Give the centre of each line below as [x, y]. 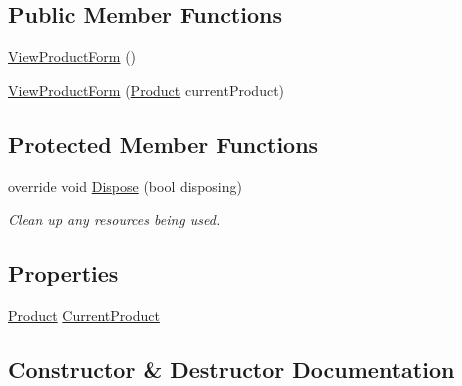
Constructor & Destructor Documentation [231, 368]
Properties [63, 273]
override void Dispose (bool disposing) [125, 185]
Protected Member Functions [163, 143]
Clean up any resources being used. [114, 219]
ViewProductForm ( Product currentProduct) [146, 89]
